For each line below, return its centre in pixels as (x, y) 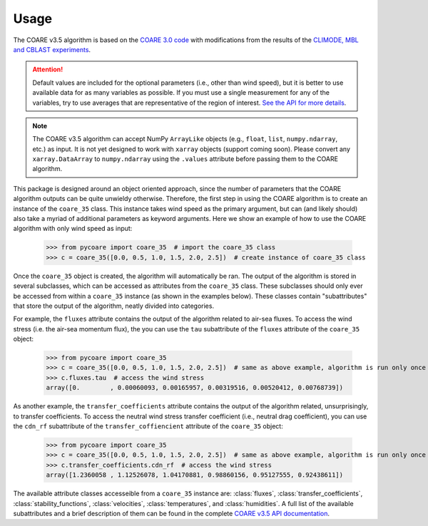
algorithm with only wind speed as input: (73, 229)
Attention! (48, 69)
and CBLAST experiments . (52, 49)
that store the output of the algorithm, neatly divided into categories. (113, 306)
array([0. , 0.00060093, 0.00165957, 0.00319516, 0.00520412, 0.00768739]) (195, 388)
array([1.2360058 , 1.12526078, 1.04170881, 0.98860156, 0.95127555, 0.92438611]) (195, 475)
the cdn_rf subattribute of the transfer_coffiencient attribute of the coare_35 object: (148, 426)
